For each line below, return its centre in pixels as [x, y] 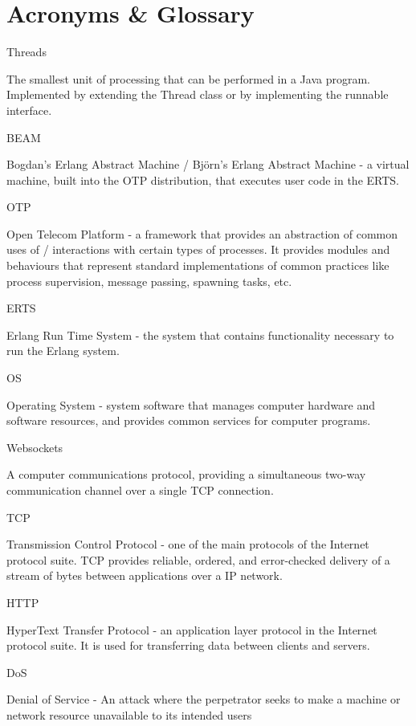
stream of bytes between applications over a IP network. [145, 575]
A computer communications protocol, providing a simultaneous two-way [186, 474]
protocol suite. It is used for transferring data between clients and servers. [188, 645]
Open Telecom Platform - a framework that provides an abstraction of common [202, 233]
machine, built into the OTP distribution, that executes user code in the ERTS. [203, 179]
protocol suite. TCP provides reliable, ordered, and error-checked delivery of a [198, 559]
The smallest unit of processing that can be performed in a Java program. [188, 78]
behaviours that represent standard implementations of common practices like [198, 265]
